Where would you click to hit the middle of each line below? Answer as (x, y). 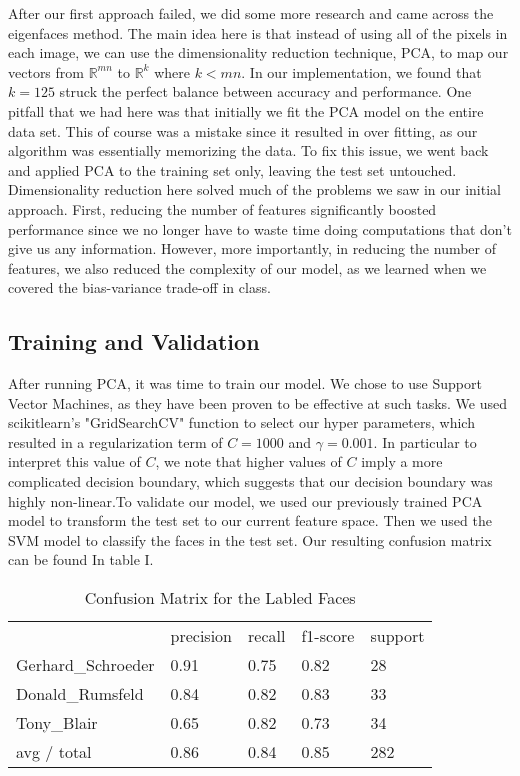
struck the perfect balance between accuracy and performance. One (265, 91)
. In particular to (425, 441)
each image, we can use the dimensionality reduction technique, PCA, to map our (258, 52)
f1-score (328, 636)
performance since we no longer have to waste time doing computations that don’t (260, 228)
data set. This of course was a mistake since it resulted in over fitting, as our (243, 130)
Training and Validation (134, 341)
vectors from (46, 71)
